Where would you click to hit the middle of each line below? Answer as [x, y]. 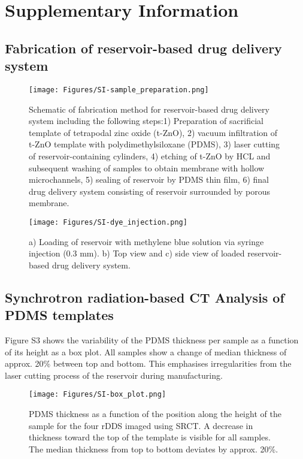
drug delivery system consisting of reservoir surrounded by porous [149, 191]
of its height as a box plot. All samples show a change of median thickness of [146, 351]
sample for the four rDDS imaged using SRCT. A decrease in [141, 425]
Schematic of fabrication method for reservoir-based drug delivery [149, 109]
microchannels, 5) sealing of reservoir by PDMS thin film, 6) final [149, 179]
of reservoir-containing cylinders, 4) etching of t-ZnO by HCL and [150, 156]
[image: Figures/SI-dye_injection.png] [108, 222]
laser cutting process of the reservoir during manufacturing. [114, 375]
